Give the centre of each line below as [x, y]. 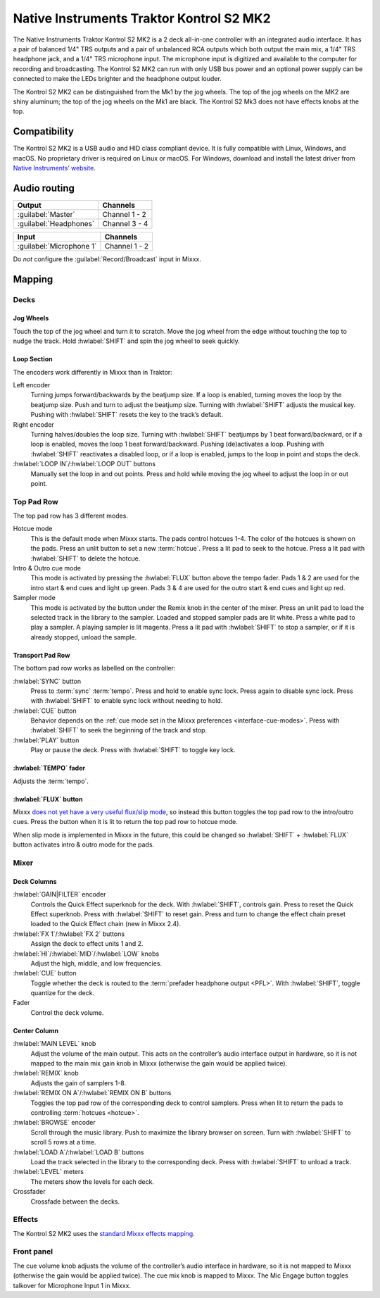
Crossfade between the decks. [75, 1202]
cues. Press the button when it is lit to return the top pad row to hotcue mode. [126, 822]
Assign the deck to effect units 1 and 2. [87, 944]
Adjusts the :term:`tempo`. [51, 781]
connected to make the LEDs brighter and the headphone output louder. [117, 79]
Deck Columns [35, 881]
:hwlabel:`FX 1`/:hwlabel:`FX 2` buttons [69, 934]
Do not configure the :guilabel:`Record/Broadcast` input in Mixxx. [107, 259]
